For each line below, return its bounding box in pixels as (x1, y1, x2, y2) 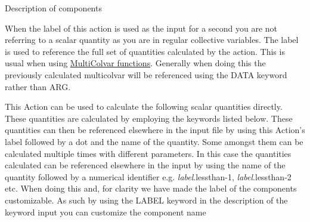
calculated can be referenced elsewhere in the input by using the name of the (5, 159, 286, 171)
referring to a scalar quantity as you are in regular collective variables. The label (5, 33, 299, 46)
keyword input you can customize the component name (5, 205, 206, 218)
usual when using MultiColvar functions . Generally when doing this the (5, 57, 266, 69)
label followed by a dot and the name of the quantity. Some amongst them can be (5, 135, 303, 147)
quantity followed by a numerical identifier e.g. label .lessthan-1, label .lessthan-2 (5, 170, 292, 183)
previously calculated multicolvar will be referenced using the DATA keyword (5, 68, 287, 81)
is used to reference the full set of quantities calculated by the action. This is (5, 45, 285, 57)
